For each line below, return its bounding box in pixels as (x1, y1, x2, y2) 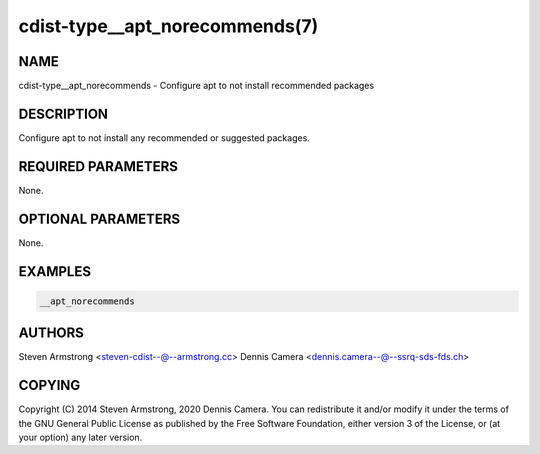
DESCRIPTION (18, 105, 109, 122)
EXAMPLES (18, 263, 92, 280)
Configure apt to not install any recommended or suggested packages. (18, 131, 310, 144)
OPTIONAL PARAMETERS (18, 210, 181, 227)
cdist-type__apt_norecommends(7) (18, 15, 319, 37)
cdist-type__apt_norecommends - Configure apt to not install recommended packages (18, 80, 375, 92)
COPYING (18, 377, 81, 394)
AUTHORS (18, 325, 85, 342)
